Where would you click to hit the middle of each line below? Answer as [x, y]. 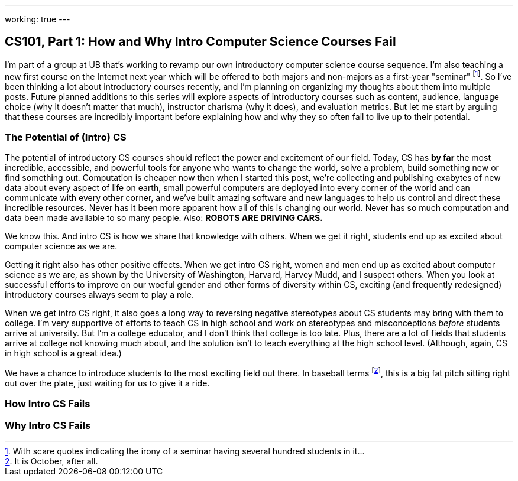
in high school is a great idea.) [63, 353]
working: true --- [38, 19]
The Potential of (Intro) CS [66, 137]
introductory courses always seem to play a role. [99, 295]
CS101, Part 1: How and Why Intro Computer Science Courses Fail [200, 42]
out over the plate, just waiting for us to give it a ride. [107, 383]
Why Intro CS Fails [48, 425]
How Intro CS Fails [48, 404]
